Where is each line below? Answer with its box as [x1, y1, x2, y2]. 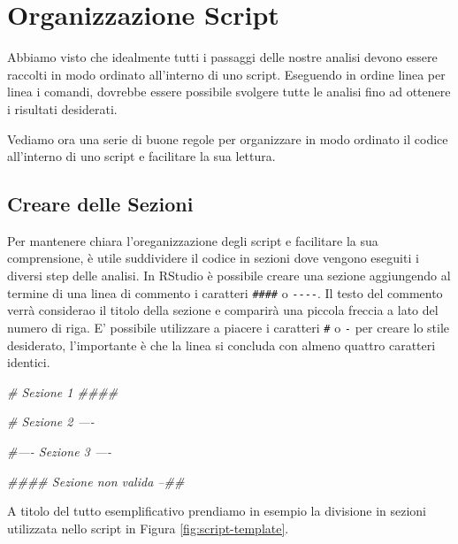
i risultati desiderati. [7, 99, 118, 118]
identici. [7, 353, 50, 372]
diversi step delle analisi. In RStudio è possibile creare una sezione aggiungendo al [7, 266, 451, 285]
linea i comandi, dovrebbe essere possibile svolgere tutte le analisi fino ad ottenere [7, 82, 451, 101]
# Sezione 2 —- [7, 412, 95, 431]
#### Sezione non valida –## [7, 471, 185, 490]
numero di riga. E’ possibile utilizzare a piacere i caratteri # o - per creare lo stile [7, 318, 450, 336]
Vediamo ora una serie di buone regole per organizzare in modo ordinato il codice [7, 129, 448, 148]
